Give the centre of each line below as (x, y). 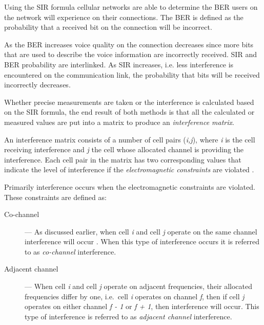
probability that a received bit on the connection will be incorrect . (108, 27)
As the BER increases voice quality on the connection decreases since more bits (129, 44)
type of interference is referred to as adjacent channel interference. (128, 316)
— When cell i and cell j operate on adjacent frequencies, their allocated (138, 286)
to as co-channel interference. (70, 251)
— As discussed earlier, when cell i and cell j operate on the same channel (141, 231)
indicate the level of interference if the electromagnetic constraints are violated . (129, 169)
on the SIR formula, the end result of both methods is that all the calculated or (129, 112)
